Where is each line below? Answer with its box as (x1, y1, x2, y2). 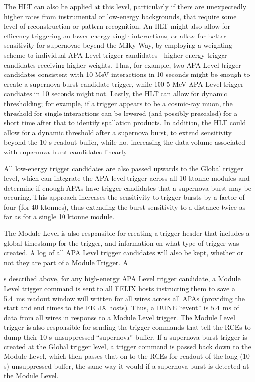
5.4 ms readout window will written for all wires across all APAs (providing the (4, 293, 245, 303)
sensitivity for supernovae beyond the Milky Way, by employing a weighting (4, 40, 232, 50)
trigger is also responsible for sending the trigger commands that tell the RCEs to (4, 322, 251, 332)
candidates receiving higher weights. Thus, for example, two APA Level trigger (4, 59, 241, 70)
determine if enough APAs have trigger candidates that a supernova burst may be (4, 182, 251, 192)
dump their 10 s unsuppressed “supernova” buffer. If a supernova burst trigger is (4, 332, 247, 342)
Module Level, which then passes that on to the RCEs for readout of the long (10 (4, 351, 250, 361)
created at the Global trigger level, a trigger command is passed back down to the (4, 341, 251, 351)
